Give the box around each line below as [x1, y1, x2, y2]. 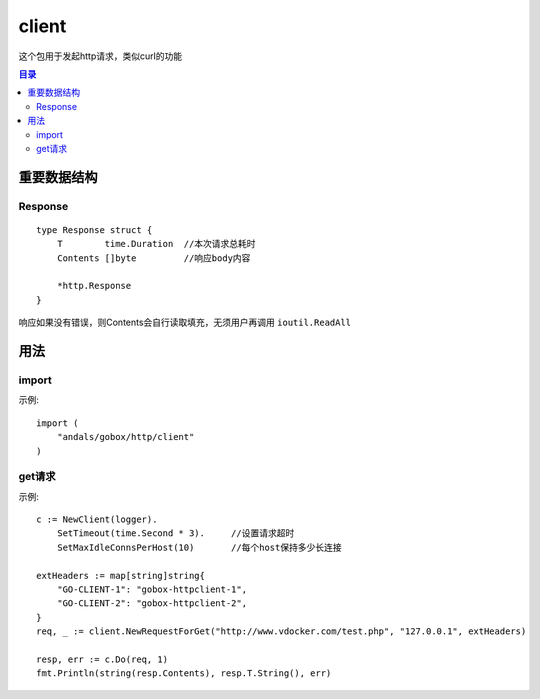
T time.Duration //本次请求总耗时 [56, 238, 256, 250]
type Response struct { [36, 224, 153, 235]
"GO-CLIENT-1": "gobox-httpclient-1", [56, 584, 248, 595]
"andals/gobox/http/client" [56, 431, 195, 443]
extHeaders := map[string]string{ [36, 570, 205, 581]
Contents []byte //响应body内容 [56, 252, 251, 264]
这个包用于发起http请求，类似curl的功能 [18, 50, 183, 62]
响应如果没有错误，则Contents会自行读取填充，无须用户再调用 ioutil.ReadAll [18, 316, 352, 329]
